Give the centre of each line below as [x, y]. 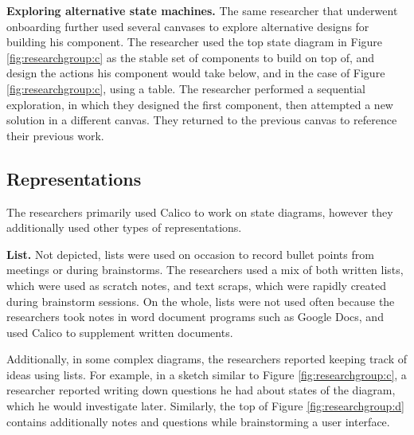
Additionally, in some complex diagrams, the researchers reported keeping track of [207, 359]
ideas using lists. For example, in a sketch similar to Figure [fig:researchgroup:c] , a [207, 374]
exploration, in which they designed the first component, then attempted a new [200, 104]
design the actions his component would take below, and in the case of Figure [196, 73]
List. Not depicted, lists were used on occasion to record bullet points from [190, 254]
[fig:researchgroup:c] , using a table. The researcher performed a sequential [186, 88]
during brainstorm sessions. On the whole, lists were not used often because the [201, 301]
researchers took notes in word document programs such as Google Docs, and [195, 317]
